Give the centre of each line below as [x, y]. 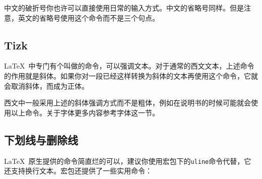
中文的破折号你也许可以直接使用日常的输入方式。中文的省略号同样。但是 [124, 8]
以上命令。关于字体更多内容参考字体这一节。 [85, 112]
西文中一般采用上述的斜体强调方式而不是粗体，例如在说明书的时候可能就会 [127, 103]
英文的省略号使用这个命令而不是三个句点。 [88, 17]
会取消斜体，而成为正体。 [46, 85]
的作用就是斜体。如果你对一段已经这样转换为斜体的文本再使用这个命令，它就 [131, 75]
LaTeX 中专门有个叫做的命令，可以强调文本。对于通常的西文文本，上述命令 [129, 66]
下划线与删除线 [41, 139]
